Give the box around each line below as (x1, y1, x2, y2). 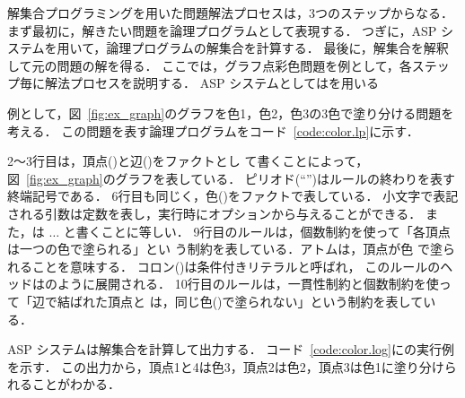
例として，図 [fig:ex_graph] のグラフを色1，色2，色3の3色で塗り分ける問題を (7, 103, 454, 122)
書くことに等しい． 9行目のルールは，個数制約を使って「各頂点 (75, 221, 451, 240)
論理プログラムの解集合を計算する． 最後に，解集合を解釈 (106, 39, 449, 57)
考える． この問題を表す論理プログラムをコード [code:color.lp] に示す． (7, 121, 419, 140)
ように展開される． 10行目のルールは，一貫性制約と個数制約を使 (57, 274, 439, 293)
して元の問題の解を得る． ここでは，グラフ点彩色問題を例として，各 (7, 56, 412, 74)
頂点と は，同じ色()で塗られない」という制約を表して (107, 291, 424, 310)
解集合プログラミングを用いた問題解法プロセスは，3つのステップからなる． (7, 4, 453, 22)
